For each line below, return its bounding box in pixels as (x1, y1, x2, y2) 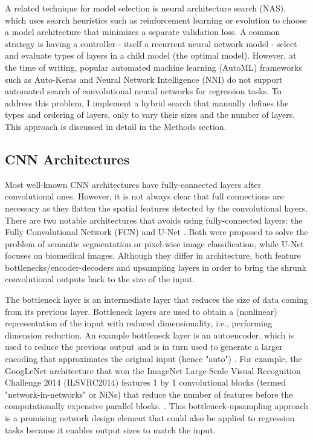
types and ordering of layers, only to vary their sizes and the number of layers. (5, 108, 295, 121)
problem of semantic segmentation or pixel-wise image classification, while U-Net (5, 237, 305, 250)
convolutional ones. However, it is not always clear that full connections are (5, 190, 284, 202)
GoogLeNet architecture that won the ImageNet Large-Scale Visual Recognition (5, 364, 301, 377)
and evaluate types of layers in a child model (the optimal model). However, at (5, 49, 297, 62)
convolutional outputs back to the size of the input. (5, 273, 195, 285)
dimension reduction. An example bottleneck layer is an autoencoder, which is (5, 328, 294, 341)
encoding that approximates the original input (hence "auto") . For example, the (5, 352, 302, 365)
